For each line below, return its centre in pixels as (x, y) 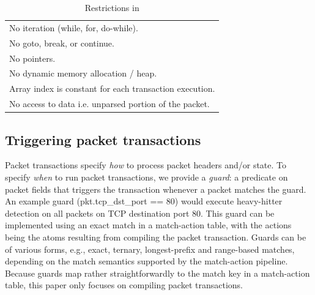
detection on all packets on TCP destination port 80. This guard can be (140, 213)
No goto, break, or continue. (62, 43)
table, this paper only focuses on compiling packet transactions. (124, 285)
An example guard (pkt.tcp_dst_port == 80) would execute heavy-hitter (144, 201)
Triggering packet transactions (103, 139)
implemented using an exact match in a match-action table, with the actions (148, 225)
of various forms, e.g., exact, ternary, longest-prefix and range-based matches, (150, 249)
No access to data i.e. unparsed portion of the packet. (109, 104)
